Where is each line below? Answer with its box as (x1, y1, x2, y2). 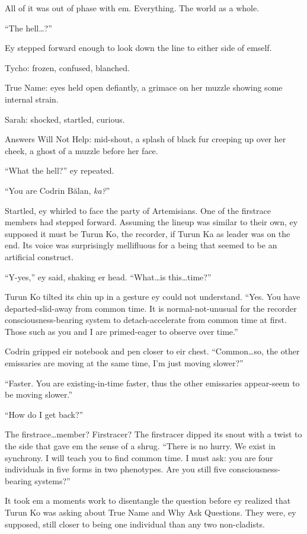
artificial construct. (5, 250, 74, 263)
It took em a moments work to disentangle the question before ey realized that (5, 494, 291, 507)
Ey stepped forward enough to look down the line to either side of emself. (5, 41, 272, 54)
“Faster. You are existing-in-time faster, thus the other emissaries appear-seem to (5, 376, 300, 389)
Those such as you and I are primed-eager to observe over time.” (5, 325, 238, 337)
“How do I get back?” (5, 408, 84, 420)
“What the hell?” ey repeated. (5, 164, 114, 177)
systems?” (34, 474, 71, 487)
